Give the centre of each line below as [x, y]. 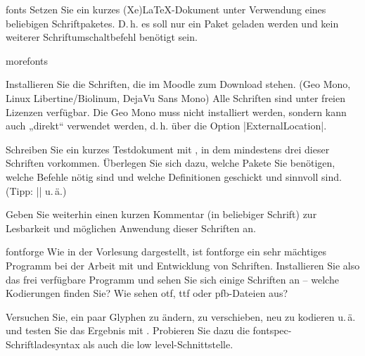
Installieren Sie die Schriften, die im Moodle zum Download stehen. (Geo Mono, [178, 84]
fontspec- [272, 330]
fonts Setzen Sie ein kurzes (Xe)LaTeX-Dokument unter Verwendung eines [166, 9]
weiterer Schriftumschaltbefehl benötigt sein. [102, 37]
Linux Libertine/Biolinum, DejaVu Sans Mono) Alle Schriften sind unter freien [175, 97]
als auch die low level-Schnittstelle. [158, 344]
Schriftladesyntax [43, 344]
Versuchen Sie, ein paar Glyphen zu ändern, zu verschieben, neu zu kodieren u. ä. [181, 316]
